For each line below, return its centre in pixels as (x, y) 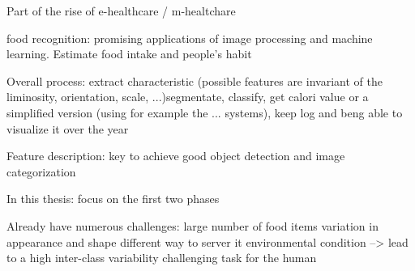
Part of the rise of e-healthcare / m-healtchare (121, 11)
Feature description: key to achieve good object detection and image (176, 156)
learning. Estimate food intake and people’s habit (129, 54)
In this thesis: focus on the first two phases (113, 199)
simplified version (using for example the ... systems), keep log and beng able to (205, 112)
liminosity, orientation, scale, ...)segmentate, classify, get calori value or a (188, 97)
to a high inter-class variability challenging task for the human (162, 258)
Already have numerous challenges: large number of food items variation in (193, 225)
